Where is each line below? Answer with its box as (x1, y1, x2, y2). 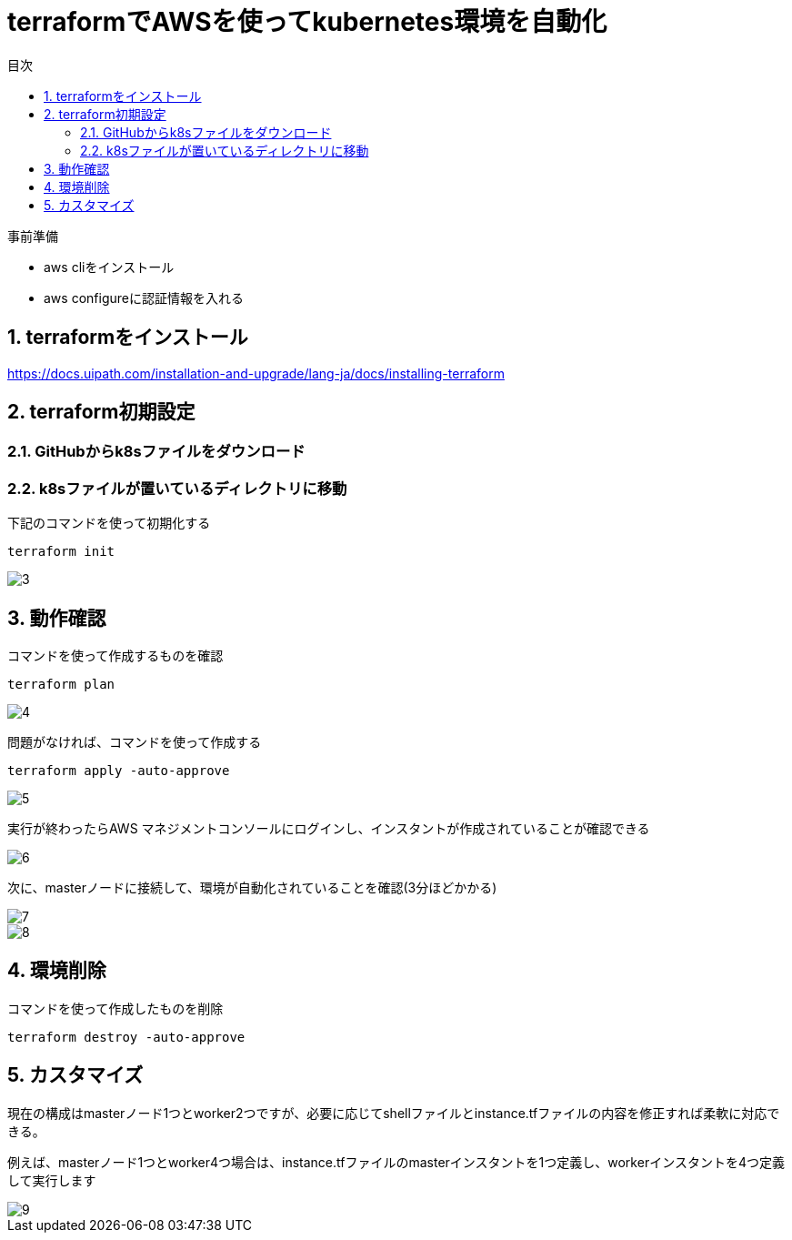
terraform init (7, 544, 115, 560)
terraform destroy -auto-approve (7, 1029, 246, 1044)
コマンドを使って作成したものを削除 (7, 1000, 224, 1016)
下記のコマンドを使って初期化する (7, 515, 211, 531)
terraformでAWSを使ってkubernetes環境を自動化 (7, 6, 607, 37)
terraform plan (7, 677, 115, 692)
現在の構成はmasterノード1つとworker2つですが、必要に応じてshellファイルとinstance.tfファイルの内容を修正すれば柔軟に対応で (7, 1104, 780, 1121)
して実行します (7, 1172, 96, 1188)
